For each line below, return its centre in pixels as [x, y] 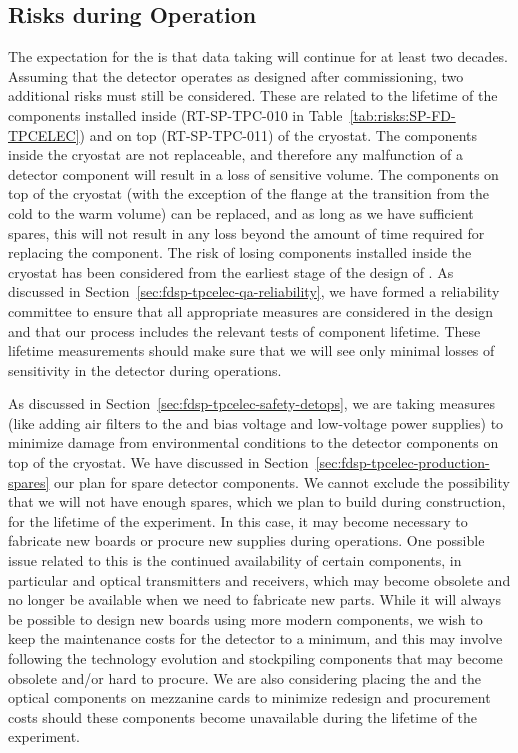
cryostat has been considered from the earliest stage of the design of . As [231, 271]
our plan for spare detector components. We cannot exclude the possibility [282, 481]
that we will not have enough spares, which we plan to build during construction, [257, 501]
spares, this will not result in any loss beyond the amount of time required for [246, 232]
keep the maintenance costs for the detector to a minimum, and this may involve [255, 638]
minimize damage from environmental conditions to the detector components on [253, 442]
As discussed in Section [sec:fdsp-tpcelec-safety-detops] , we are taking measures [251, 403]
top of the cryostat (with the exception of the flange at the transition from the [248, 193]
